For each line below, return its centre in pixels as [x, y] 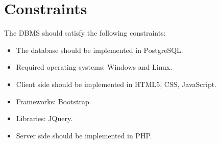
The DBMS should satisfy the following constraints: [85, 33]
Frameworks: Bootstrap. [54, 101]
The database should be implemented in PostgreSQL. [100, 50]
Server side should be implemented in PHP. [84, 135]
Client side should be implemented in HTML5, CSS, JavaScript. [116, 84]
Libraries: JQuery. [44, 118]
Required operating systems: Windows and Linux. [94, 67]
